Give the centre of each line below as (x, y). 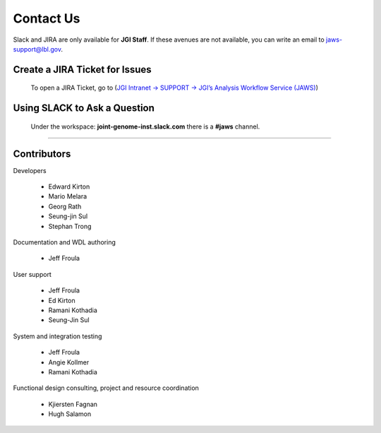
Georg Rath (65, 206)
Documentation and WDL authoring (64, 242)
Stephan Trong (70, 226)
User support (32, 274)
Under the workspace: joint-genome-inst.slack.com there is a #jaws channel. (145, 126)
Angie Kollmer (69, 362)
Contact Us (47, 18)
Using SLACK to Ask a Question (84, 108)
